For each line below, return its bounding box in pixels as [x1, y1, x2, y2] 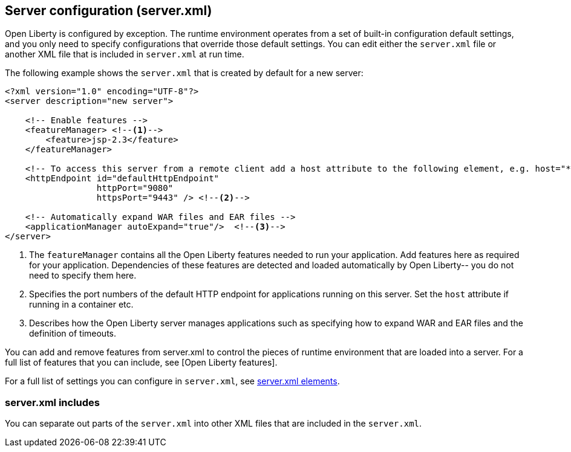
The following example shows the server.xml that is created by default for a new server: [5, 68, 364, 79]
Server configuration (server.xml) [5, 3, 212, 18]
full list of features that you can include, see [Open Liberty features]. [5, 357, 278, 368]
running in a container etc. [29, 299, 134, 310]
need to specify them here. [29, 270, 137, 281]
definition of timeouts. [29, 328, 116, 339]
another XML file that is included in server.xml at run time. [5, 49, 244, 60]
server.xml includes [5, 396, 100, 408]
